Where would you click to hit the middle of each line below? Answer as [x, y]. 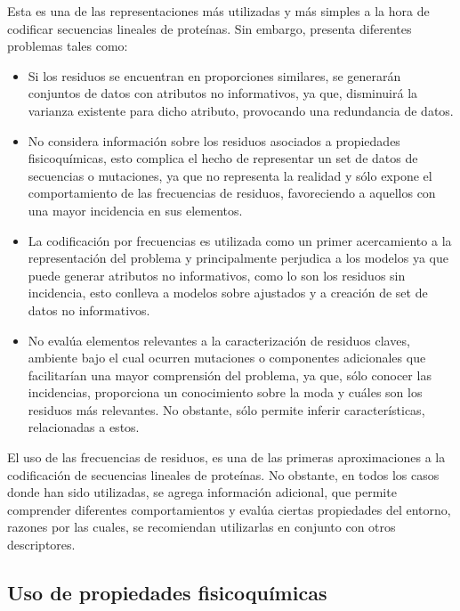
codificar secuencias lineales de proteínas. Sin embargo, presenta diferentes [210, 28]
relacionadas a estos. [84, 427]
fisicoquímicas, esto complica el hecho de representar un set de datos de [223, 158]
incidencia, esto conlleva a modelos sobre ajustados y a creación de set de [228, 293]
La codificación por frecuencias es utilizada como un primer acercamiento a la [240, 240]
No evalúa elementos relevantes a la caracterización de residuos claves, [219, 340]
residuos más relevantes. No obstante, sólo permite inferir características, [226, 409]
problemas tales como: [68, 46]
